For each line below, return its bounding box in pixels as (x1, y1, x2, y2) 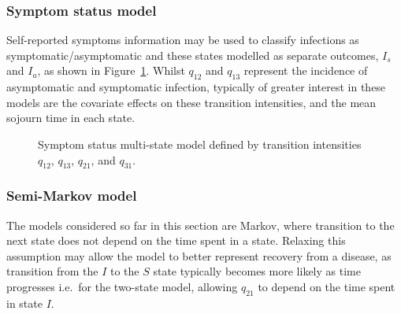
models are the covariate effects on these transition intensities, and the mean (6, 94, 377, 110)
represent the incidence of (243, 62, 368, 79)
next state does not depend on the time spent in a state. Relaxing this (6, 232, 346, 249)
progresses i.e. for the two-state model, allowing (6, 278, 238, 294)
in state (6, 294, 43, 311)
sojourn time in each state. (6, 109, 136, 126)
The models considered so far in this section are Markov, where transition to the (6, 216, 395, 233)
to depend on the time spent (258, 278, 395, 294)
